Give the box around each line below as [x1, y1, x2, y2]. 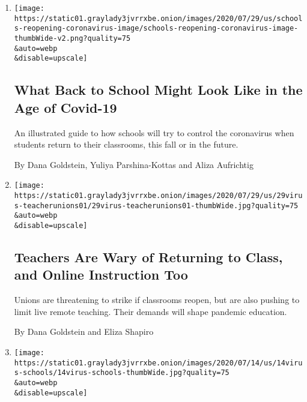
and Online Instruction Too [14, 265, 188, 284]
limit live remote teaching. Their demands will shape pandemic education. [14, 305, 287, 317]
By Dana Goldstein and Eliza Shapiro [14, 325, 154, 338]
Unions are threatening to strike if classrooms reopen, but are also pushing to [14, 293, 300, 306]
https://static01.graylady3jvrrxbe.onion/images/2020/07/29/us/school [14, 14, 303, 23]
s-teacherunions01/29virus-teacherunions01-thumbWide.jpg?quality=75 [14, 201, 299, 210]
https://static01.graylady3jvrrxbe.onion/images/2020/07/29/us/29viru [14, 191, 303, 200]
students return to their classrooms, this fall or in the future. [14, 138, 239, 151]
